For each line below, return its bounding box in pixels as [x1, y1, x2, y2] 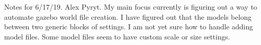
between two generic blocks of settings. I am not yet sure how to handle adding [4, 21, 253, 32]
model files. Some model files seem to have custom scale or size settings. [4, 31, 230, 41]
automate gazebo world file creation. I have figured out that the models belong [4, 11, 252, 22]
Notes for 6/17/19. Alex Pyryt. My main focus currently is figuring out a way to [4, 2, 257, 12]
